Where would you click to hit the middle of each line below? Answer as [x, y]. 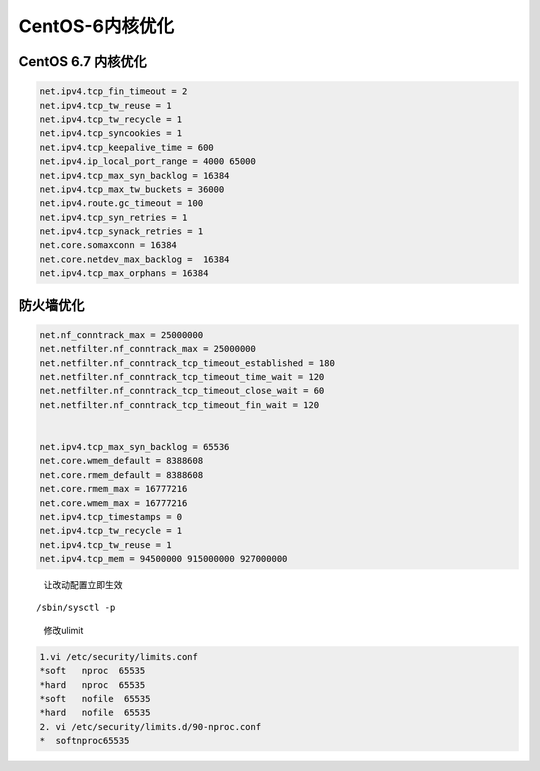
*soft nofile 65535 [95, 698]
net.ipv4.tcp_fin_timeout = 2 [113, 91]
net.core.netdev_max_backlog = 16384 [134, 259]
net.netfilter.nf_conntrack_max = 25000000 [148, 349]
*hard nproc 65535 [92, 684]
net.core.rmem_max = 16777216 [113, 489]
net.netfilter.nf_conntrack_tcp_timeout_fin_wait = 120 [179, 404]
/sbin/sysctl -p [76, 608]
